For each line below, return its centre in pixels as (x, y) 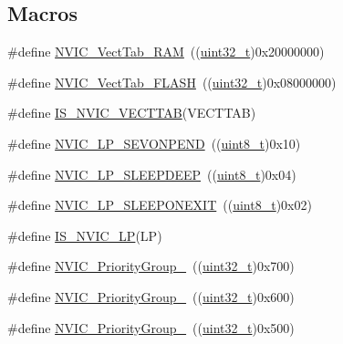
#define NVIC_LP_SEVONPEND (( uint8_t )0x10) (154, 143)
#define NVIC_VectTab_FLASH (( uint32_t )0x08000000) (172, 82)
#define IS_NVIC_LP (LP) (85, 235)
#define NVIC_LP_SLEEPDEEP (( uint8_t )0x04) (152, 174)
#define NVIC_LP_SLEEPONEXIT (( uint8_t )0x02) (160, 205)
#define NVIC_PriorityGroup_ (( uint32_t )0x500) (151, 327)
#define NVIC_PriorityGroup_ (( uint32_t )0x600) (151, 296)
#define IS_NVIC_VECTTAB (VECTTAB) (132, 113)
